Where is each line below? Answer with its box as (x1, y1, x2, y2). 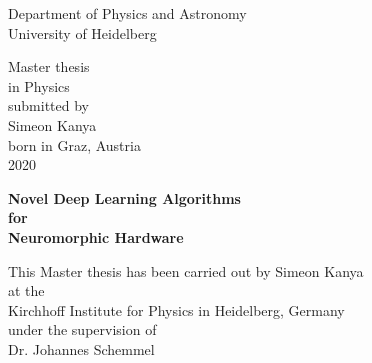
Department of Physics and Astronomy (8, 3, 247, 23)
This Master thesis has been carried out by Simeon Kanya (8, 260, 364, 281)
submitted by (8, 95, 89, 116)
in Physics (8, 75, 70, 96)
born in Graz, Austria (8, 134, 141, 155)
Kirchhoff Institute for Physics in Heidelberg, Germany (8, 299, 345, 320)
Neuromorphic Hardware (8, 226, 184, 247)
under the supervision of (8, 319, 157, 340)
